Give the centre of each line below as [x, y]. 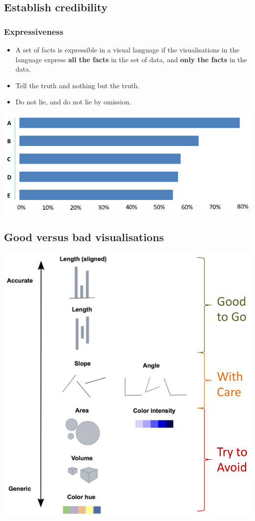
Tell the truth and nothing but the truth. [77, 85]
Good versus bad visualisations [84, 237]
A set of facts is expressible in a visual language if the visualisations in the [127, 50]
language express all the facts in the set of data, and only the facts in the [131, 59]
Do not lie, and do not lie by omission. [73, 102]
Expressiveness [34, 31]
